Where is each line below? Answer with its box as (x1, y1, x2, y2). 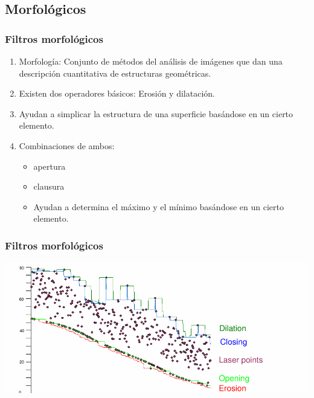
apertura (33, 159, 66, 172)
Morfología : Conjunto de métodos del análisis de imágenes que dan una (19, 55, 283, 67)
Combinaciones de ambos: (19, 139, 115, 152)
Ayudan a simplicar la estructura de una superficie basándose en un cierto (19, 107, 293, 120)
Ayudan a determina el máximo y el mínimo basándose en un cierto (33, 200, 284, 213)
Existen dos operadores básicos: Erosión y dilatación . (19, 87, 215, 100)
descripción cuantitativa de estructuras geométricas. (19, 66, 211, 79)
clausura (33, 180, 65, 193)
